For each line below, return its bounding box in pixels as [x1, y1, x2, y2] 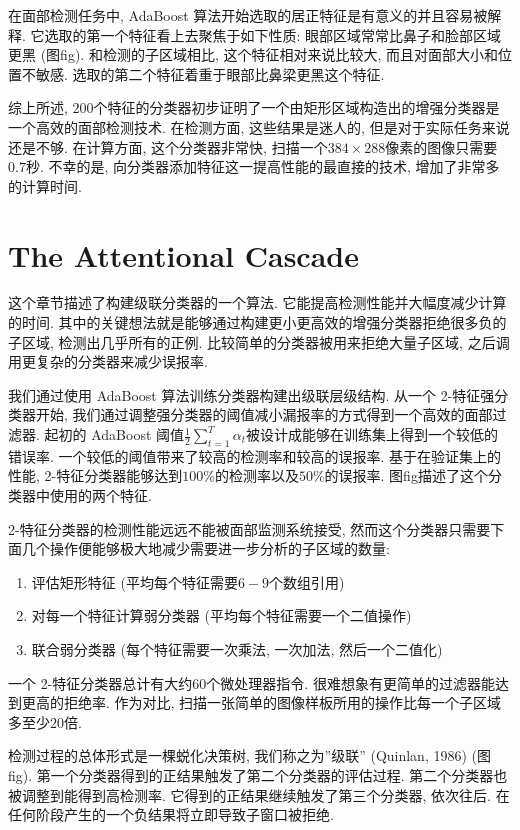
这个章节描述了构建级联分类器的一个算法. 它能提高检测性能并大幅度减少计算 [8, 292, 507, 313]
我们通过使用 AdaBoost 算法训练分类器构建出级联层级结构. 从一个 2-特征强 [8, 384, 495, 405]
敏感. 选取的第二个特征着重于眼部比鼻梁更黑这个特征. [35, 63, 385, 84]
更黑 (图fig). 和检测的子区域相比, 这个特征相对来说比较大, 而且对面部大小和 [8, 44, 498, 65]
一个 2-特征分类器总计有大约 [8, 672, 193, 693]
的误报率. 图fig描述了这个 [324, 465, 488, 486]
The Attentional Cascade [8, 234, 359, 275]
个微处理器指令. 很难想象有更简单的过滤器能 [206, 672, 495, 693]
